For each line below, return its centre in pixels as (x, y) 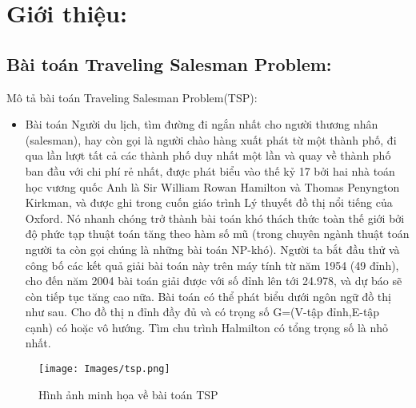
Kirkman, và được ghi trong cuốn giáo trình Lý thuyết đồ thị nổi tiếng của (209, 202)
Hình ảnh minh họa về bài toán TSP (128, 394)
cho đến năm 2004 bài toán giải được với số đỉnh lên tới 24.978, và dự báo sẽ (214, 281)
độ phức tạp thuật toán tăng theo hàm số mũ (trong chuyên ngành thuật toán (217, 234)
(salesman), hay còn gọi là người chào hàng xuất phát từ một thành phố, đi (211, 139)
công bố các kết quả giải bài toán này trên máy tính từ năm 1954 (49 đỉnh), (212, 265)
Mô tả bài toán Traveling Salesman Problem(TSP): (132, 97)
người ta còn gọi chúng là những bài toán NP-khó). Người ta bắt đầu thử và (212, 249)
